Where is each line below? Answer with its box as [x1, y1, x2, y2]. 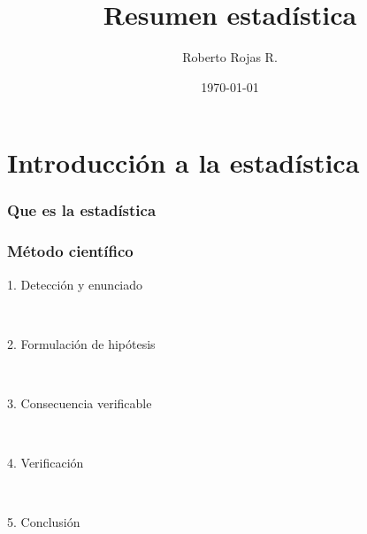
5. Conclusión [7, 513, 80, 531]
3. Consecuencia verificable [7, 393, 152, 412]
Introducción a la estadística [7, 144, 360, 181]
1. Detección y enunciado [7, 275, 143, 293]
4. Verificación [7, 453, 84, 472]
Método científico [7, 240, 134, 262]
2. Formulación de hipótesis [7, 334, 156, 352]
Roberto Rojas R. [182, 48, 278, 66]
